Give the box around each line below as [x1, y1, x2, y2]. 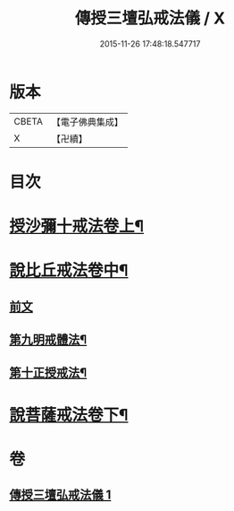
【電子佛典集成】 [51, 116, 123, 128]
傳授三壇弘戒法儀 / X [74, 8, 226, 29]
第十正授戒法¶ [9, 365, 88, 381]
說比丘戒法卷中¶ [9, 261, 129, 281]
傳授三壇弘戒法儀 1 [9, 488, 112, 503]
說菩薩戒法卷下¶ [9, 404, 129, 425]
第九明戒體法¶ [9, 333, 88, 348]
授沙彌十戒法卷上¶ [9, 216, 145, 237]
